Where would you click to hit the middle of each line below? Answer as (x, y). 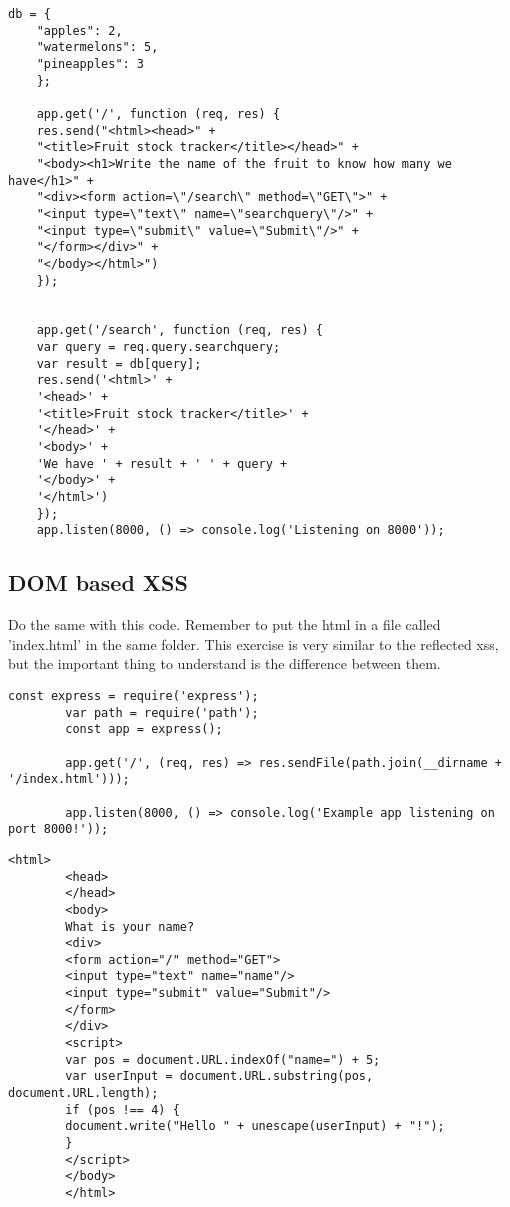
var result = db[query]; (119, 363)
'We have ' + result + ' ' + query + (162, 463)
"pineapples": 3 (90, 63)
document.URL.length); (83, 1093)
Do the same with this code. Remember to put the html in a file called (224, 624)
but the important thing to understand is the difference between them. (224, 663)
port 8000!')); (58, 829)
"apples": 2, (79, 30)
